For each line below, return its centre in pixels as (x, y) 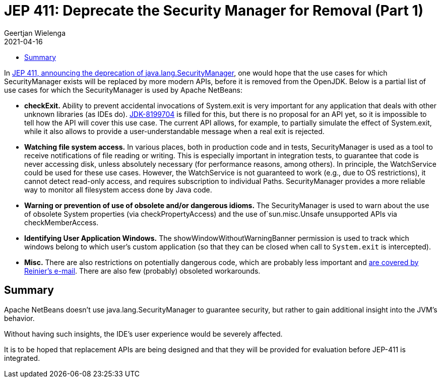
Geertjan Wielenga (35, 33)
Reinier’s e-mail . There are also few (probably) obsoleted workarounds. (142, 271)
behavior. (19, 318)
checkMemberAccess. (61, 222)
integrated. (22, 358)
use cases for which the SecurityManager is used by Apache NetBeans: (123, 90)
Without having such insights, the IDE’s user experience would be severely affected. (143, 334)
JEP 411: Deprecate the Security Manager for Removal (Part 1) (214, 11)
